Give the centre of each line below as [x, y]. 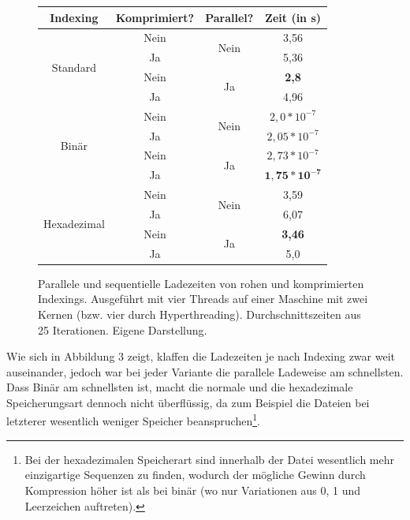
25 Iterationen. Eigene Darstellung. [123, 329]
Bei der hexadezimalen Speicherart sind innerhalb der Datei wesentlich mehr [210, 459]
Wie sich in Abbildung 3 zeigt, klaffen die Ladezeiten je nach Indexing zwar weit [201, 356]
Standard [74, 67]
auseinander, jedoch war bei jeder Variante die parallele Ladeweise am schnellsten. [205, 371]
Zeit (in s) [293, 17]
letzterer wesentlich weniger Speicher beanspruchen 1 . [133, 420]
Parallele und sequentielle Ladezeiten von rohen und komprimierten [201, 283]
